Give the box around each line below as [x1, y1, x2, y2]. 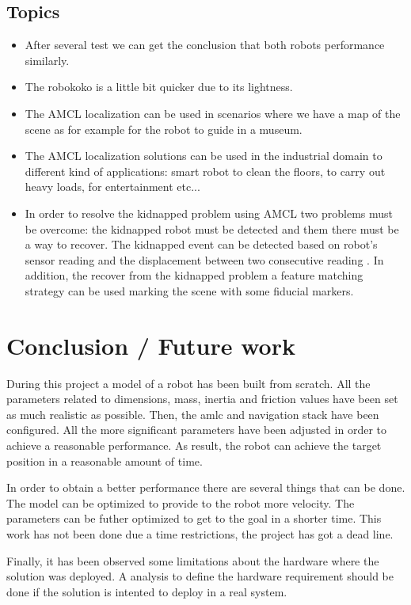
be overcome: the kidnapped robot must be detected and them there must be [25, 220, 399, 237]
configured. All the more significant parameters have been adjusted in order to [6, 421, 386, 438]
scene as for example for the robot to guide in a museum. [25, 120, 303, 137]
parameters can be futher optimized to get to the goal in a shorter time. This [6, 510, 382, 527]
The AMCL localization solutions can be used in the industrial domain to [25, 147, 382, 164]
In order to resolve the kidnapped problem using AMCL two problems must [25, 204, 394, 221]
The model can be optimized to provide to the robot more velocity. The [6, 494, 355, 511]
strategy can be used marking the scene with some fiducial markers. [25, 282, 354, 299]
